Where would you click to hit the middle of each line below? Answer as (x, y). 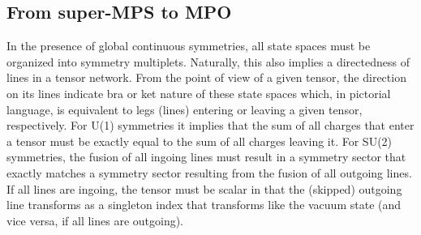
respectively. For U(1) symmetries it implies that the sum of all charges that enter (210, 125)
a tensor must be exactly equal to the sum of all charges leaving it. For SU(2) (200, 141)
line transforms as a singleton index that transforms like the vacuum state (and (204, 205)
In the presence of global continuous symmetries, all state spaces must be (189, 46)
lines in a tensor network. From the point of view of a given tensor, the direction (206, 77)
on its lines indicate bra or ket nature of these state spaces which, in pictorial (199, 93)
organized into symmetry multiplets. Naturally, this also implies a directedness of (208, 61)
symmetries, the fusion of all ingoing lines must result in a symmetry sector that (206, 157)
